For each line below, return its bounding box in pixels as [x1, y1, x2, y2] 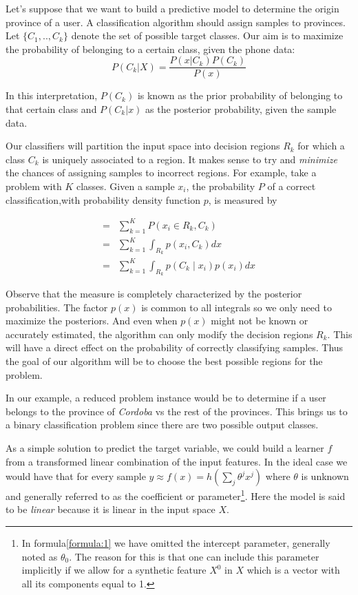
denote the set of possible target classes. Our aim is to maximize [71, 28, 344, 43]
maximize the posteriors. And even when [6, 313, 178, 328]
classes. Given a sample [76, 179, 175, 193]
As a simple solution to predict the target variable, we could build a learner [6, 440, 324, 455]
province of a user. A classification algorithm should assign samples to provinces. [6, 14, 346, 29]
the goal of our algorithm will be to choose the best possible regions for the [6, 353, 323, 368]
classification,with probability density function [6, 192, 201, 207]
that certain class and [6, 102, 97, 116]
